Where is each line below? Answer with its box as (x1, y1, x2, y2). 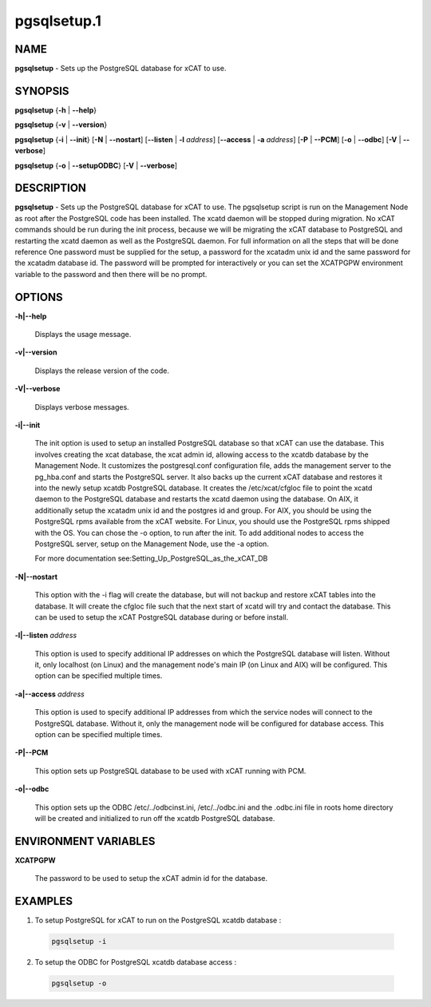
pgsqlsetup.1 (14, 12, 101, 30)
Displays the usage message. (34, 330, 132, 339)
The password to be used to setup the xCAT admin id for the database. (34, 874, 268, 883)
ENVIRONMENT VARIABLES (14, 835, 156, 848)
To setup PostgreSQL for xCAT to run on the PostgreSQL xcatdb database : (34, 915, 282, 926)
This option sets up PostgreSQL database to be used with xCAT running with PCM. (34, 766, 306, 775)
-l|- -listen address (14, 631, 77, 640)
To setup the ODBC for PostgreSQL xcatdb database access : (34, 957, 237, 967)
